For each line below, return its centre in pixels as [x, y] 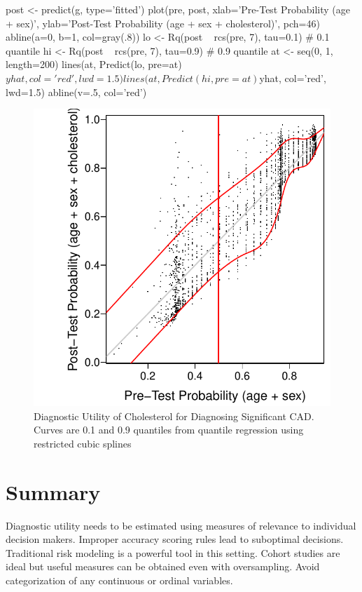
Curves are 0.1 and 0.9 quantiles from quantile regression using [169, 430]
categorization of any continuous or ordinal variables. [119, 580]
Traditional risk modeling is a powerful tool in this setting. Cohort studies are [173, 552]
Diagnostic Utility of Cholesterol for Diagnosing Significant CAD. [174, 416]
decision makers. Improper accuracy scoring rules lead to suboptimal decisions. [175, 539]
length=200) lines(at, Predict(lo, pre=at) [94, 64]
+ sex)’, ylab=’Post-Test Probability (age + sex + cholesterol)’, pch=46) [163, 23]
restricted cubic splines [83, 443]
